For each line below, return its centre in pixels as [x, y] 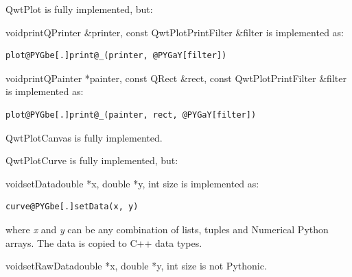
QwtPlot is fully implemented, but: [79, 9]
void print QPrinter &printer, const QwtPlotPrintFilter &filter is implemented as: [175, 32]
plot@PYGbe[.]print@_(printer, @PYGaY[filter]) [116, 56]
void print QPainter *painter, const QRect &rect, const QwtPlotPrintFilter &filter [176, 78]
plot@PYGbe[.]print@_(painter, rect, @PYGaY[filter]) [131, 115]
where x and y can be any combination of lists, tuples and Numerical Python [167, 229]
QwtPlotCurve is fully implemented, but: [92, 160]
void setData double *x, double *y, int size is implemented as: [132, 183]
